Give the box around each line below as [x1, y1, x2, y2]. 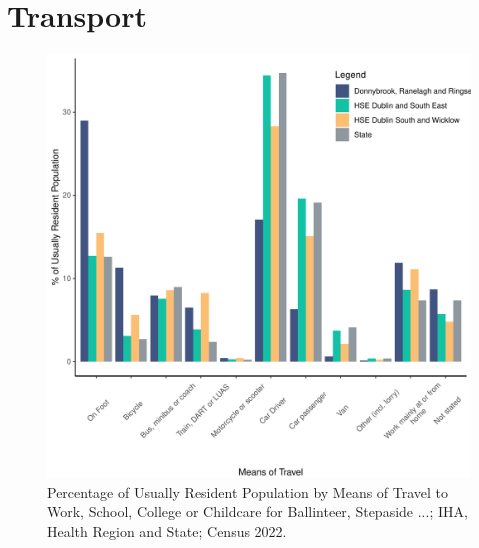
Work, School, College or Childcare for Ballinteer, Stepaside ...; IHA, [47, 501, 468, 522]
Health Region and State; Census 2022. [47, 520, 287, 541]
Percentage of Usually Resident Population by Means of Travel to [47, 481, 449, 502]
